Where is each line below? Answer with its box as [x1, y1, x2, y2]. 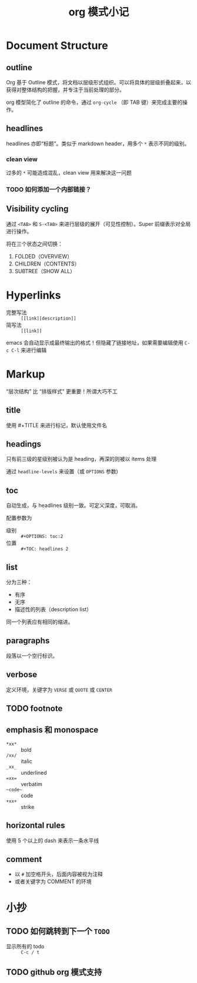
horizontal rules [6, 821, 66, 831]
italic [21, 758, 32, 765]
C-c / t [21, 949, 40, 956]
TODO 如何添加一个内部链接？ [6, 185, 92, 194]
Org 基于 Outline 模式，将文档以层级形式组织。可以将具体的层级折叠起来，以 [6, 79, 191, 86]
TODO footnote [6, 703, 63, 713]
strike [21, 803, 35, 810]
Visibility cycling [6, 204, 69, 214]
